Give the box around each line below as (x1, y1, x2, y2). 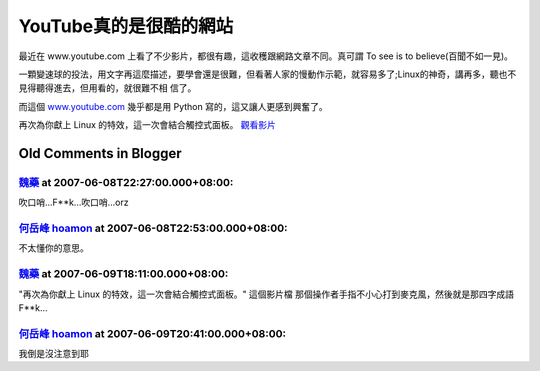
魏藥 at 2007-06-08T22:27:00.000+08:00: (18, 175, 234, 189)
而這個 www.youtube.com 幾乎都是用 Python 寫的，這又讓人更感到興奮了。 (18, 100, 329, 112)
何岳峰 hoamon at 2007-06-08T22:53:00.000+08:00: (18, 221, 289, 235)
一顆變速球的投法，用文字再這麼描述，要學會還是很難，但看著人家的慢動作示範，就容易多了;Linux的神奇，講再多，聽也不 (18, 68, 517, 80)
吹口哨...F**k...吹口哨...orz (18, 196, 129, 209)
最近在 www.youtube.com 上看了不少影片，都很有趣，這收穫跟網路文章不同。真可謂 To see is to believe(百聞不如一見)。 (18, 50, 514, 62)
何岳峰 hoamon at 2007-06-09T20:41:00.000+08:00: (18, 326, 287, 340)
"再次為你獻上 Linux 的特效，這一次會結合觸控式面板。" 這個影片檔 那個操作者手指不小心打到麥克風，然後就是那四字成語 (18, 288, 515, 300)
